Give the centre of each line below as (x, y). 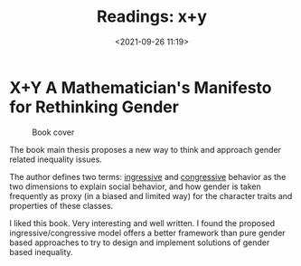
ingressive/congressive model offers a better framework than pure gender (148, 233)
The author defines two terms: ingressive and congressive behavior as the (148, 176)
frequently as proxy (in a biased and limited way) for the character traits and (151, 195)
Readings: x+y (152, 17)
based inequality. (42, 252)
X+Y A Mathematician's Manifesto (141, 87)
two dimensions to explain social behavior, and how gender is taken (135, 186)
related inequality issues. (56, 159)
